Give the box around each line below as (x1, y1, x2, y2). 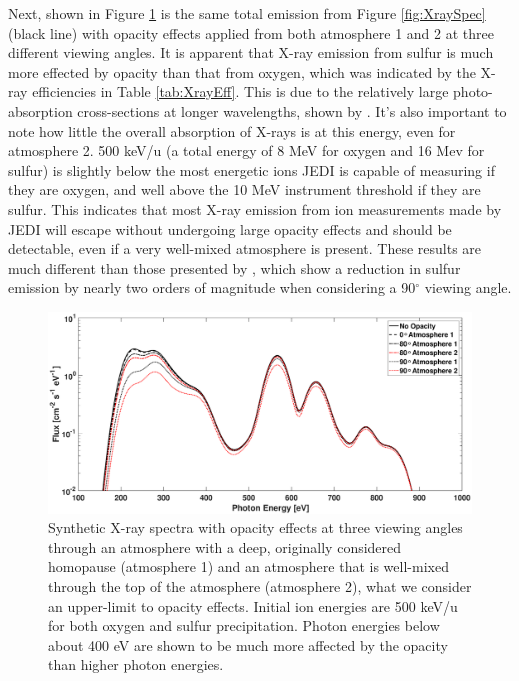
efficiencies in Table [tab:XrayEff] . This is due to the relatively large (32, 81, 449, 102)
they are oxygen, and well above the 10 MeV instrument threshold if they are (8, 179, 481, 200)
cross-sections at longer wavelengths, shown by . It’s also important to (77, 100, 507, 121)
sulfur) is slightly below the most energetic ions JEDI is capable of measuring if (8, 159, 495, 180)
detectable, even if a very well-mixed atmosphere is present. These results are (8, 238, 482, 259)
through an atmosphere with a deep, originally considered (48, 536, 402, 557)
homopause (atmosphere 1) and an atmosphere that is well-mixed (48, 556, 449, 577)
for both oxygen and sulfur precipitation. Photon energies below (48, 615, 440, 636)
